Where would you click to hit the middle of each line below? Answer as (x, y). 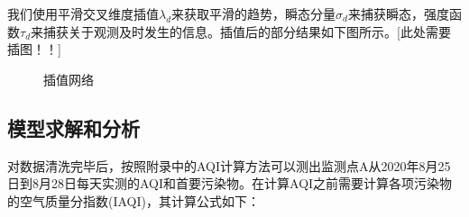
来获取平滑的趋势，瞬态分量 (254, 14)
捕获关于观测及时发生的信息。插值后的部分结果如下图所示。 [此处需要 (247, 31)
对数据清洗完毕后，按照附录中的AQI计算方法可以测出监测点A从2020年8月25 (229, 165)
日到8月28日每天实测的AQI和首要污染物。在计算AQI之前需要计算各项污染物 (230, 183)
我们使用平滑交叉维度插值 (83, 14)
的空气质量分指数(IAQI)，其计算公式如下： (133, 200)
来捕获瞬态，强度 (398, 14)
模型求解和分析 (74, 127)
